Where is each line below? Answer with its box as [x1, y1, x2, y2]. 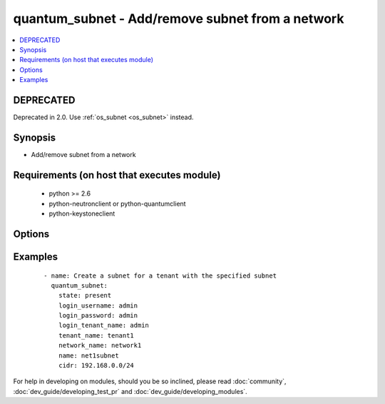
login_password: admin [58, 311, 138, 320]
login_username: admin [58, 301, 138, 310]
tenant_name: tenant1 [58, 331, 135, 339]
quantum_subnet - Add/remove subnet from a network [13, 11, 344, 26]
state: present [58, 291, 112, 300]
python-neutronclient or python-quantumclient [48, 199, 186, 208]
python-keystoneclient [48, 209, 115, 218]
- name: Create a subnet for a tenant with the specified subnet [43, 271, 277, 280]
